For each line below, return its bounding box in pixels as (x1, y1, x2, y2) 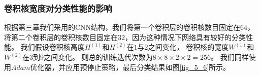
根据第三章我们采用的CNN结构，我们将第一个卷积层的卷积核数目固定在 (4, 22, 241, 32)
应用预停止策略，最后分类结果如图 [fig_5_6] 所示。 (66, 61, 231, 72)
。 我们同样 (211, 52, 249, 62)
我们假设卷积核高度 (20, 42, 85, 52)
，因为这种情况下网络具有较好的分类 (125, 31, 246, 42)
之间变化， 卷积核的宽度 (148, 42, 229, 52)
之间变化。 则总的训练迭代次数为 (44, 52, 153, 62)
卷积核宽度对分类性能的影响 (4, 2, 112, 14)
